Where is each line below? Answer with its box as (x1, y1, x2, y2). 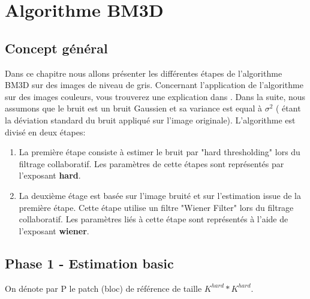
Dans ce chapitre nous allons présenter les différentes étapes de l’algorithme (5, 67, 282, 79)
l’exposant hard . (19, 169, 81, 182)
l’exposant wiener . (19, 224, 89, 237)
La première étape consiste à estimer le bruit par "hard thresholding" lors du (19, 146, 300, 158)
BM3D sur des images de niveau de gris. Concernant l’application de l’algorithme (5, 78, 303, 91)
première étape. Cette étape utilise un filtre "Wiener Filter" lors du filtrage (19, 201, 294, 213)
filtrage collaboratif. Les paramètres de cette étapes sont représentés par (19, 157, 284, 170)
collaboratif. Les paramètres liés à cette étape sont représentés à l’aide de (19, 213, 288, 225)
